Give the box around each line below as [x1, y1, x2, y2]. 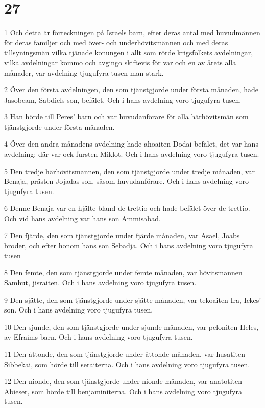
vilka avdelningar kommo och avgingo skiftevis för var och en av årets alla [4, 57, 236, 67]
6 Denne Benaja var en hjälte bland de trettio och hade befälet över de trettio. [4, 203, 250, 213]
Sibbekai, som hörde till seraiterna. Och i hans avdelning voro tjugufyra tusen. [4, 358, 250, 369]
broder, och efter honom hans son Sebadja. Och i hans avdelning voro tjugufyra [4, 240, 253, 251]
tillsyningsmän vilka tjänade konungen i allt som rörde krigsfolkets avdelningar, [4, 47, 253, 58]
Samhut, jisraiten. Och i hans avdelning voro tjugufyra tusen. [4, 277, 197, 287]
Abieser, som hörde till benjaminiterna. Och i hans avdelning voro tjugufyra [4, 386, 242, 396]
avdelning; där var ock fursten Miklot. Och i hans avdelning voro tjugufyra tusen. [4, 149, 259, 159]
